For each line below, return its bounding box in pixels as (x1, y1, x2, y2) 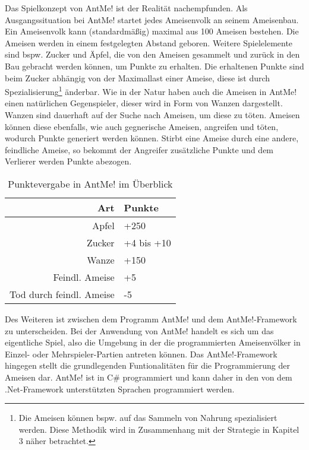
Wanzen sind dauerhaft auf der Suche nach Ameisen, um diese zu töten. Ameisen (5, 109, 300, 121)
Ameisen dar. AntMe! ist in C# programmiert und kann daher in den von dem (5, 370, 292, 383)
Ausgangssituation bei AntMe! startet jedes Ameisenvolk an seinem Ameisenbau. (5, 13, 299, 26)
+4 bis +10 (124, 235, 171, 249)
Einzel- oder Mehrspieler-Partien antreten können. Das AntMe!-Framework (5, 347, 278, 360)
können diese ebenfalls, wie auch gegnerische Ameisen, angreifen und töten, (5, 120, 279, 132)
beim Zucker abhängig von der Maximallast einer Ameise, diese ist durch (5, 71, 270, 84)
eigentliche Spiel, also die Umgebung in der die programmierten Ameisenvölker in (5, 336, 301, 348)
